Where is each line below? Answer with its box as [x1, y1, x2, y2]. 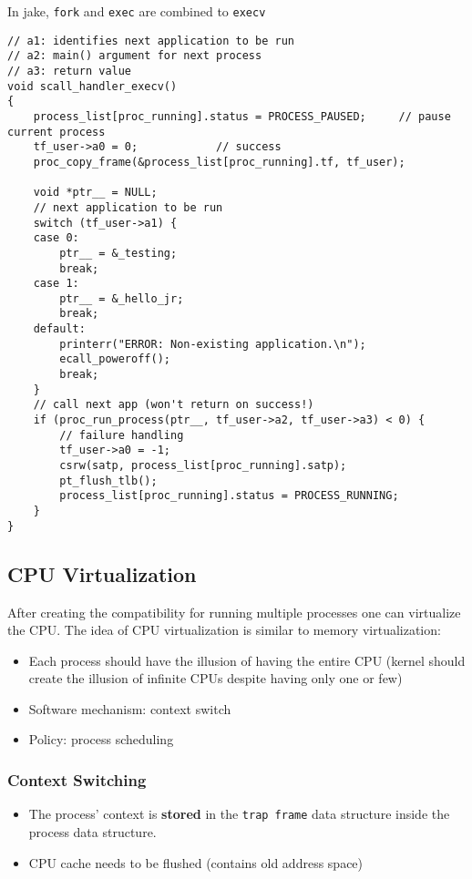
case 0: [33, 231, 79, 245]
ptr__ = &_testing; [59, 246, 178, 260]
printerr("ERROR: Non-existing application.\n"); [59, 337, 366, 351]
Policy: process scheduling [28, 730, 174, 749]
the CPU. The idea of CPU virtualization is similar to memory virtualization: [7, 620, 441, 639]
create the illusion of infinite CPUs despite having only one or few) [28, 669, 403, 688]
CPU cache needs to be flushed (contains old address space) [28, 853, 364, 872]
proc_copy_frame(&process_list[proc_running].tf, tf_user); [33, 155, 405, 169]
